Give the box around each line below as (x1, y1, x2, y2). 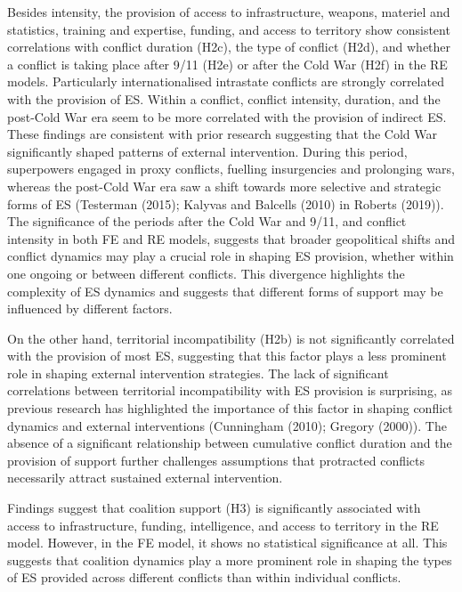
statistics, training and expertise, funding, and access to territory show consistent (7, 20, 450, 38)
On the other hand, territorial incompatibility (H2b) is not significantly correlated (7, 328, 455, 347)
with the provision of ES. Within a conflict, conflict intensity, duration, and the (7, 89, 441, 108)
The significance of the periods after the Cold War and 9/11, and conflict (7, 212, 407, 231)
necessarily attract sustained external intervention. (7, 468, 283, 487)
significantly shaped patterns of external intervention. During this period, (7, 142, 408, 160)
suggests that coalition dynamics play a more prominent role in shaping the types (7, 550, 452, 569)
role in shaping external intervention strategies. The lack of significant (7, 363, 389, 382)
